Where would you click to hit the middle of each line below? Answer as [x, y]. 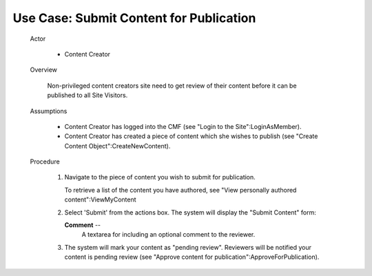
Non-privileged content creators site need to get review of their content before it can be [172, 86]
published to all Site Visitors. [87, 95]
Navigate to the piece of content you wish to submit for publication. [160, 177]
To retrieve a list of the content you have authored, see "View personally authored [180, 190]
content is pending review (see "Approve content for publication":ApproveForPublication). [192, 257]
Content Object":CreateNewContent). [117, 146]
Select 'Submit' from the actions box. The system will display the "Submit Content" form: [190, 212]
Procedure [45, 161]
